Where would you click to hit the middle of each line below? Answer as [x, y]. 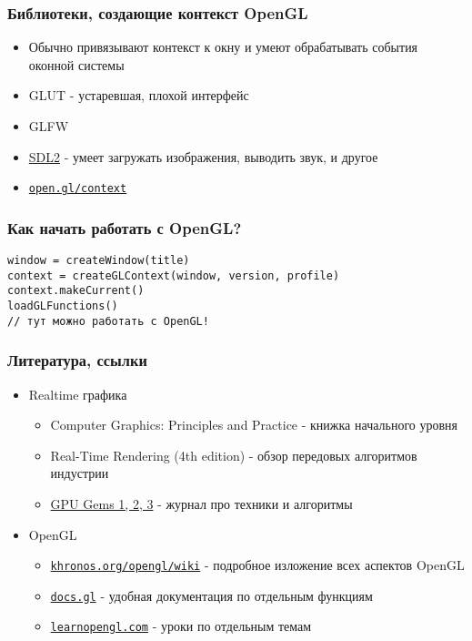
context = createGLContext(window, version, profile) [174, 275]
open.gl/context [78, 189]
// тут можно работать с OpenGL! [108, 321]
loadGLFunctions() [63, 306]
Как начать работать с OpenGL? [125, 227]
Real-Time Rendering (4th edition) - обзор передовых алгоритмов [234, 455]
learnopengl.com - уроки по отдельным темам [181, 626]
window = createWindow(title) [99, 261]
